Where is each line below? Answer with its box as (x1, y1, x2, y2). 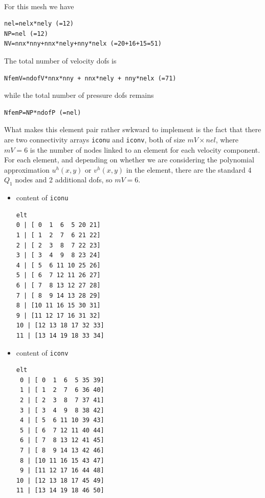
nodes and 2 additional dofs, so (15, 174, 113, 185)
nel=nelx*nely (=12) (4, 20, 74, 28)
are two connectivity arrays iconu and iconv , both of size (4, 134, 185, 144)
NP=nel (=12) (4, 30, 48, 37)
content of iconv (16, 347, 69, 358)
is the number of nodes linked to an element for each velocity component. (30, 144, 260, 155)
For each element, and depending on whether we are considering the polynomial (4, 154, 254, 165)
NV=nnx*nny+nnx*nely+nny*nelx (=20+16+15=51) (4, 40, 162, 48)
